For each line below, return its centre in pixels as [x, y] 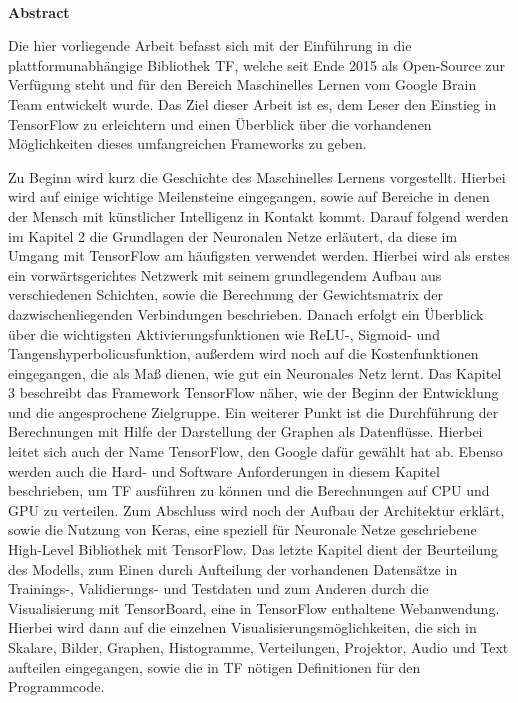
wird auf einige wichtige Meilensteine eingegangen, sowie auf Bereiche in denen [249, 196]
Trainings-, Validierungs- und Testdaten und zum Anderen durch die [218, 588]
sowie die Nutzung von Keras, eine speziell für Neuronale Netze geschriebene [242, 529]
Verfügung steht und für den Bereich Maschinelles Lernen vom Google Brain [242, 84]
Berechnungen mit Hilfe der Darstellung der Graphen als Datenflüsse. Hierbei [245, 431]
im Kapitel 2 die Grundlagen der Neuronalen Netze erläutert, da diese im [233, 235]
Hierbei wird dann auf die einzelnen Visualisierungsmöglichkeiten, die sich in [242, 627]
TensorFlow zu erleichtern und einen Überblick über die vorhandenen [220, 123]
